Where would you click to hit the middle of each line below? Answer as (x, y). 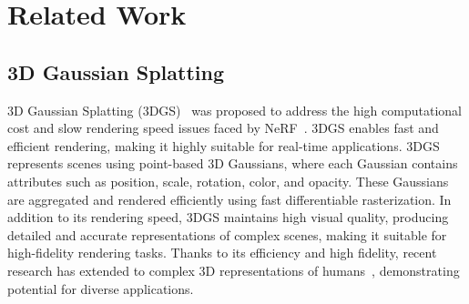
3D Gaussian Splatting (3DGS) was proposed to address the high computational (234, 110)
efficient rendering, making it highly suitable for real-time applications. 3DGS (224, 145)
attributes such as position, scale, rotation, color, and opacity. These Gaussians (228, 181)
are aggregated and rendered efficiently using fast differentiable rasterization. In (229, 199)
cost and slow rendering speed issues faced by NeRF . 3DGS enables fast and (223, 128)
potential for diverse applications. (101, 288)
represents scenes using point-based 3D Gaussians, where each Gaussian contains (233, 163)
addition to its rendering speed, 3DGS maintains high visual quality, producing (228, 217)
